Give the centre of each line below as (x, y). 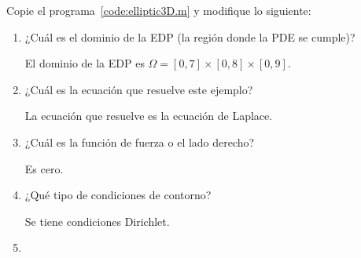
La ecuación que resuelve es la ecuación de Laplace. (149, 116)
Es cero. (44, 168)
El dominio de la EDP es (85, 63)
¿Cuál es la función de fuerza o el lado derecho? (140, 142)
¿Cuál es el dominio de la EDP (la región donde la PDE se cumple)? (190, 36)
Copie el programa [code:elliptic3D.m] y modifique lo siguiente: (159, 10)
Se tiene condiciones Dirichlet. (97, 221)
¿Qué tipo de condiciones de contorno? (118, 195)
